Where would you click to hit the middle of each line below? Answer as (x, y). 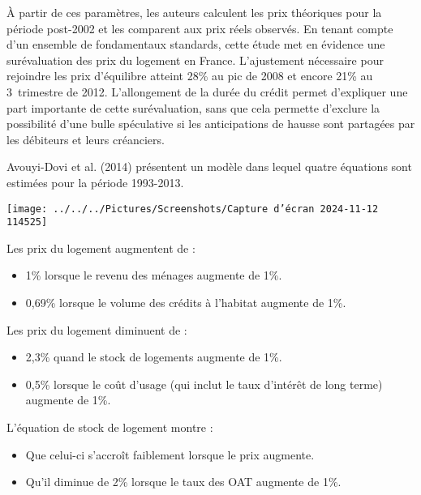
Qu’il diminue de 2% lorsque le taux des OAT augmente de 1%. (183, 482)
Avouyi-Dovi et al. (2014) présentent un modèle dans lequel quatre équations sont (209, 166)
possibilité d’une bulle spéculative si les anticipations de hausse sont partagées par (211, 124)
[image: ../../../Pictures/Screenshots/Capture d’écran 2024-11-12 (193, 209)
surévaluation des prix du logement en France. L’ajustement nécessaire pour (195, 60)
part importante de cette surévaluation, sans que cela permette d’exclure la (193, 107)
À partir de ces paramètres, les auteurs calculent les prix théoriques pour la (194, 12)
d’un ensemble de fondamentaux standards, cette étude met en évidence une (196, 44)
